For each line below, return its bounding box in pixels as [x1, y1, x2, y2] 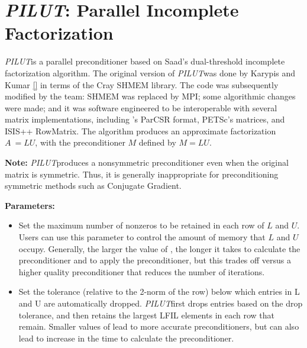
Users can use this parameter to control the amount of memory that [18, 231, 266, 243]
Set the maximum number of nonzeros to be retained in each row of [18, 219, 264, 231]
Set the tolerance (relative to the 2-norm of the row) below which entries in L [18, 285, 300, 298]
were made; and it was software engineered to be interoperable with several [5, 101, 277, 114]
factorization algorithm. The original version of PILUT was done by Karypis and [5, 66, 296, 79]
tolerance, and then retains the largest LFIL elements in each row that [18, 308, 275, 321]
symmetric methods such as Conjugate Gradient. [5, 179, 182, 192]
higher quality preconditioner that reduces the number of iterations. [18, 265, 265, 278]
